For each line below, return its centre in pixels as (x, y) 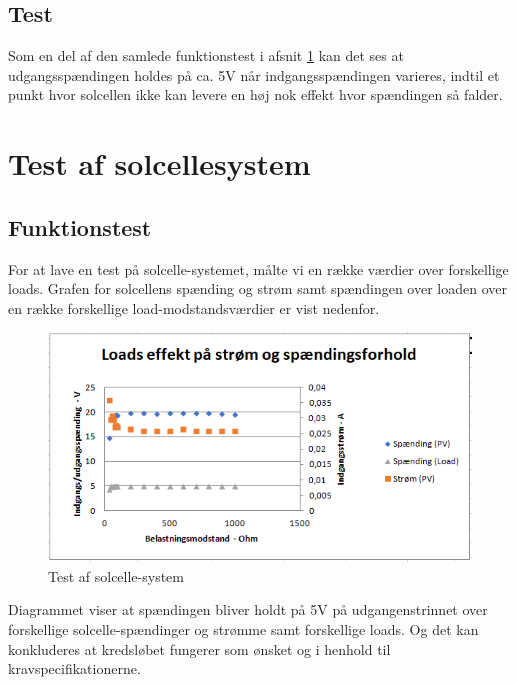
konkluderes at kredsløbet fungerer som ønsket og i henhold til (199, 648)
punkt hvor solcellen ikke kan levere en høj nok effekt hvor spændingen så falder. (255, 94)
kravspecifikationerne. (74, 668)
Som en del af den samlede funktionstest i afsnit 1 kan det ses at (206, 55)
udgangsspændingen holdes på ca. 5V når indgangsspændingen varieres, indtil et (254, 74)
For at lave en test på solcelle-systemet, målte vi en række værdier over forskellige (258, 268)
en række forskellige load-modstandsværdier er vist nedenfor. (194, 307)
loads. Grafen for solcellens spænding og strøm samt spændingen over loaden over (257, 288)
